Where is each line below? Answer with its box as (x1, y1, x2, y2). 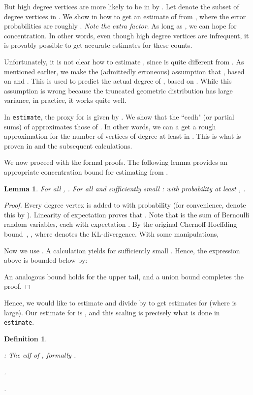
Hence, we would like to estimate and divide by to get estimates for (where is (4, 297, 237, 307)
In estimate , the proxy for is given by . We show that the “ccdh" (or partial (4, 111, 234, 122)
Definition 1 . (4, 333, 47, 343)
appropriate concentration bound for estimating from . (4, 166, 168, 177)
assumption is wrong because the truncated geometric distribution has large (4, 85, 233, 95)
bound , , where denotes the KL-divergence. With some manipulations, (4, 228, 219, 239)
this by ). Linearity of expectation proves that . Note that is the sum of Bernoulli (4, 209, 250, 219)
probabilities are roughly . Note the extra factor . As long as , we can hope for (4, 21, 237, 31)
